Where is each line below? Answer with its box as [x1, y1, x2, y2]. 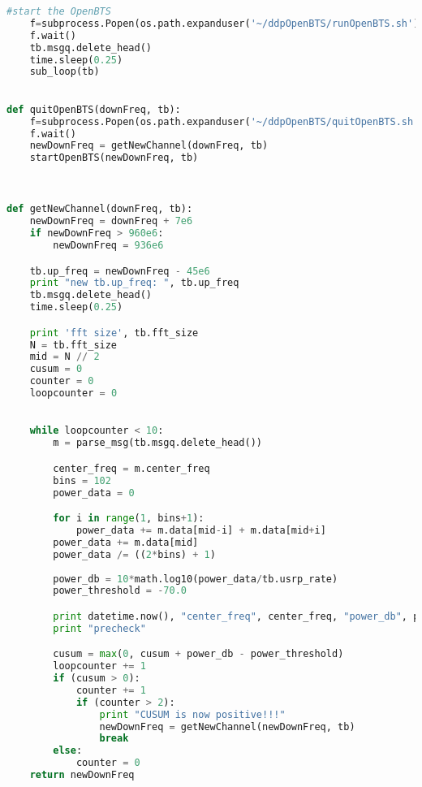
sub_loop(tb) [29, 66, 100, 78]
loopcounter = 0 [29, 387, 118, 400]
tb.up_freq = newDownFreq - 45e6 [29, 265, 210, 277]
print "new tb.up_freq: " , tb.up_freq [29, 277, 239, 289]
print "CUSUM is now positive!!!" [99, 708, 286, 720]
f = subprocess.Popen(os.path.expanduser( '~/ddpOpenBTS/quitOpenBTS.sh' [29, 115, 420, 128]
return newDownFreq [29, 769, 135, 781]
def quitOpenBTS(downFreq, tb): [6, 103, 181, 115]
